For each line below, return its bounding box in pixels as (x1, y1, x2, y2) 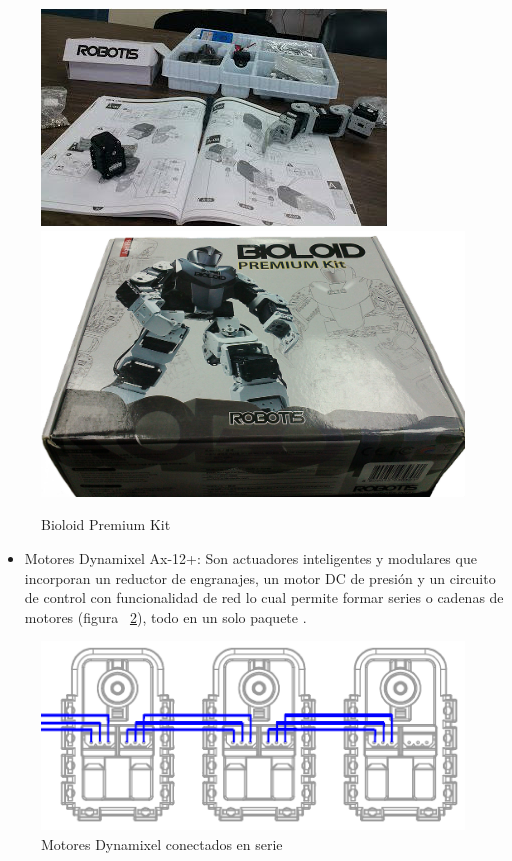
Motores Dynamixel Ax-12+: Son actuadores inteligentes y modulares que (24, 548, 477, 569)
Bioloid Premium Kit (41, 514, 171, 535)
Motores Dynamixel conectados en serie (41, 833, 283, 854)
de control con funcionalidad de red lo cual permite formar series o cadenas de (24, 587, 504, 608)
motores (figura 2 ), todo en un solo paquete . (24, 606, 307, 627)
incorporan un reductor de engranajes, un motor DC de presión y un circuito (24, 567, 496, 588)
